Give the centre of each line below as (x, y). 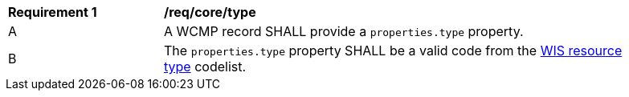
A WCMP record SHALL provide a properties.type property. (344, 31)
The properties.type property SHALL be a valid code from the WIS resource (393, 51)
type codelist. (205, 67)
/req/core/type (210, 12)
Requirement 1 (53, 12)
